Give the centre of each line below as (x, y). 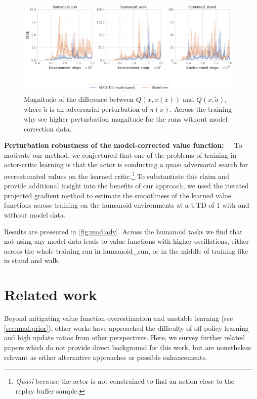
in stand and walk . (32, 260)
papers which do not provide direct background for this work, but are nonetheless (128, 347)
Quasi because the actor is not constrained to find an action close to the (125, 381)
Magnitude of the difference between (79, 99)
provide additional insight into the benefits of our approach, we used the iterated (127, 186)
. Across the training (201, 109)
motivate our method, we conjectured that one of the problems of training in (120, 155)
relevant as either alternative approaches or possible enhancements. (106, 357)
